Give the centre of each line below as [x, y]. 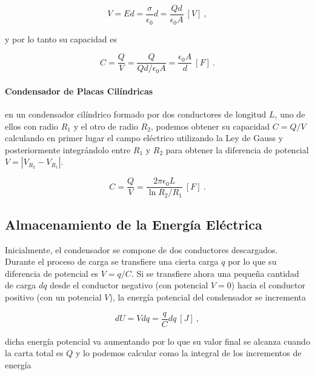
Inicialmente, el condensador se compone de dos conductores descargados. [141, 249]
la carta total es [34, 353]
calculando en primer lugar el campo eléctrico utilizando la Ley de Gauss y [144, 138]
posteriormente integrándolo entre [68, 149]
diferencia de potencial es [52, 273]
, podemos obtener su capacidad [210, 126]
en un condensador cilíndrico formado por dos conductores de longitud [136, 114]
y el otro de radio [106, 126]
